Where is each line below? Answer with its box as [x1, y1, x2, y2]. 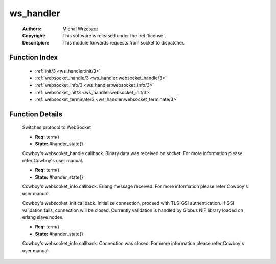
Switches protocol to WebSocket [22, 124, 91, 130]
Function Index [9, 53, 58, 62]
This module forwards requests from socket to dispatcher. [62, 40, 185, 46]
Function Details [9, 110, 63, 119]
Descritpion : [22, 40, 50, 46]
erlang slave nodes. [22, 214, 64, 220]
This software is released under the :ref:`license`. [62, 32, 166, 38]
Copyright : [22, 32, 46, 38]
